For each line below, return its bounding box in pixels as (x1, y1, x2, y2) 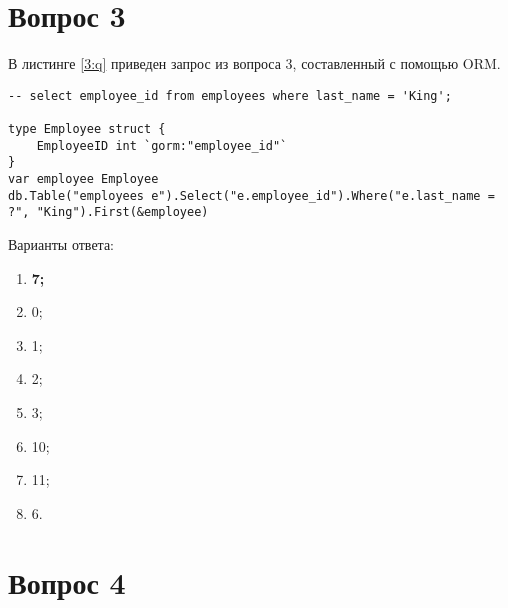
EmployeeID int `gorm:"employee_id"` (36, 138, 288, 153)
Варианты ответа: (8, 233, 115, 254)
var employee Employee (8, 172, 159, 186)
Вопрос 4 (8, 561, 126, 602)
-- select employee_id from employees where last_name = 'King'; (8, 88, 452, 103)
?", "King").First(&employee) (8, 205, 209, 220)
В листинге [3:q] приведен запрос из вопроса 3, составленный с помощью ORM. (8, 53, 501, 74)
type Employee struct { (8, 122, 166, 137)
